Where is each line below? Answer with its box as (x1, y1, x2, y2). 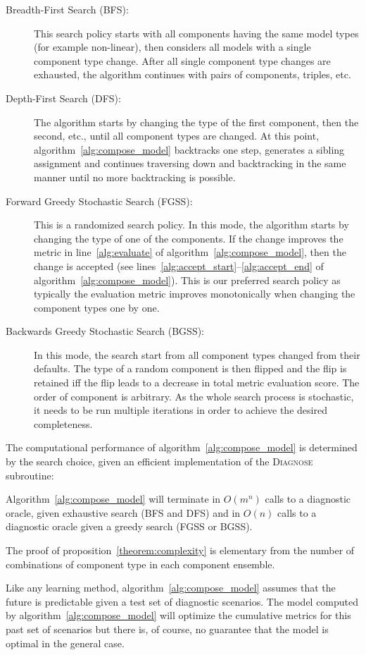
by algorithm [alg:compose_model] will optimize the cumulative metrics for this (6, 608, 351, 623)
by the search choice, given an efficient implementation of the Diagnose (6, 454, 313, 469)
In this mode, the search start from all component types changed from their (34, 347, 360, 362)
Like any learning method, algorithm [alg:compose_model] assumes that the (6, 580, 336, 595)
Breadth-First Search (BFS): (6, 2, 129, 16)
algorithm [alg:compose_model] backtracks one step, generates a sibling (34, 142, 345, 157)
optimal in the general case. (6, 635, 125, 650)
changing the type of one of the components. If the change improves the (34, 231, 343, 245)
